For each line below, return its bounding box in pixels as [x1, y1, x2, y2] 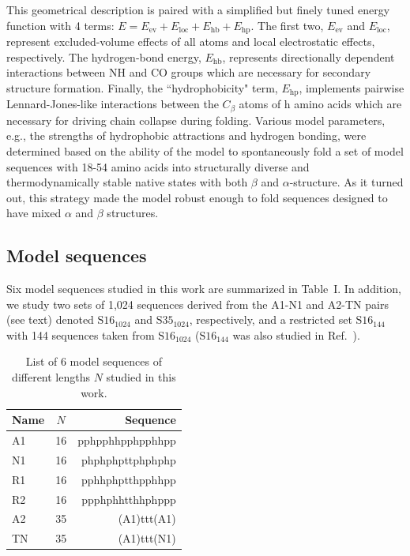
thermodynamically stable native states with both [6, 174, 248, 190]
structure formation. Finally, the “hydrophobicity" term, [6, 79, 278, 96]
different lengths [12, 369, 91, 385]
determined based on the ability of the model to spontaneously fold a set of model [6, 142, 404, 159]
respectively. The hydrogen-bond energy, [6, 48, 201, 65]
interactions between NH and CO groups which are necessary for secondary [6, 64, 371, 81]
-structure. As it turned [289, 174, 404, 190]
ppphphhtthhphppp [81, 490, 176, 507]
